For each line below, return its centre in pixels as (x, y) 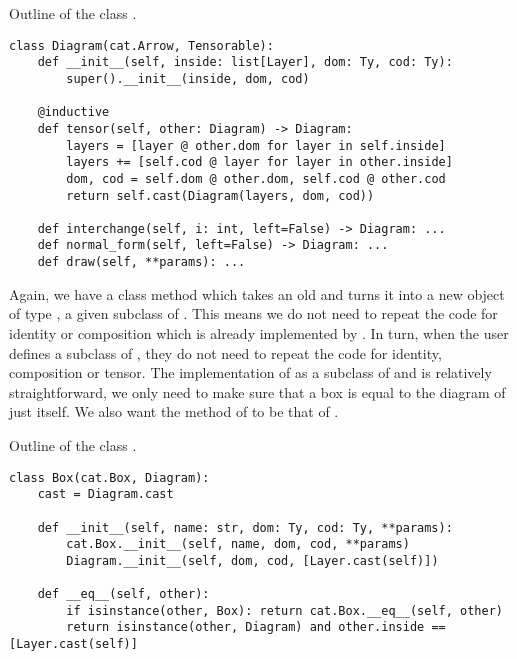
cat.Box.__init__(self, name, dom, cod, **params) (238, 544)
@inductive (73, 112)
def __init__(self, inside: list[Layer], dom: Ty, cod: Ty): (245, 62)
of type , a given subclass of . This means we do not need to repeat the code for (253, 313)
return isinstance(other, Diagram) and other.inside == (256, 627)
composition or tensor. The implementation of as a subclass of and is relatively (250, 372)
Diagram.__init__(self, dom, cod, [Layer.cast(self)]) (252, 560)
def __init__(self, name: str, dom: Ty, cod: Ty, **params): (245, 527)
